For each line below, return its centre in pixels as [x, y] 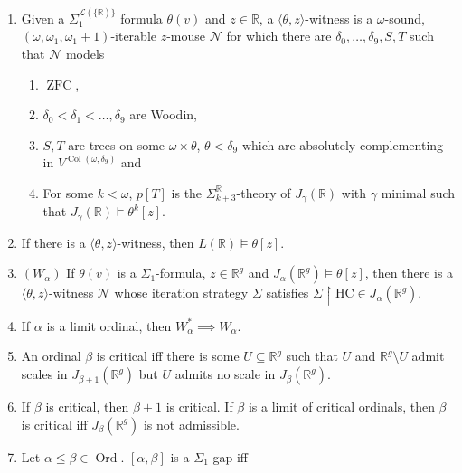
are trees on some [117, 144]
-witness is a [339, 18]
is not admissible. [191, 424]
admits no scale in [225, 374]
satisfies [288, 293]
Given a [43, 18]
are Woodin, [163, 114]
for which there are [279, 36]
